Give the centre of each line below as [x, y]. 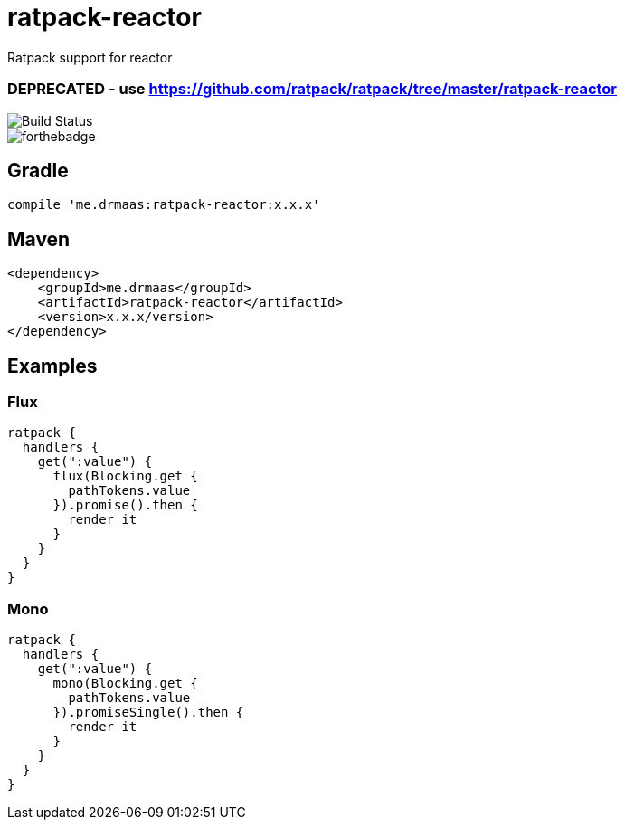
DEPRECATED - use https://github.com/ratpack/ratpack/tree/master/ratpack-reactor [312, 89]
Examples [52, 366]
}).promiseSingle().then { [148, 713]
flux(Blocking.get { [125, 476]
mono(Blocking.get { [125, 684]
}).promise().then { [125, 505]
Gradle [38, 170]
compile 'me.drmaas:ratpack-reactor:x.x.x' [164, 205]
